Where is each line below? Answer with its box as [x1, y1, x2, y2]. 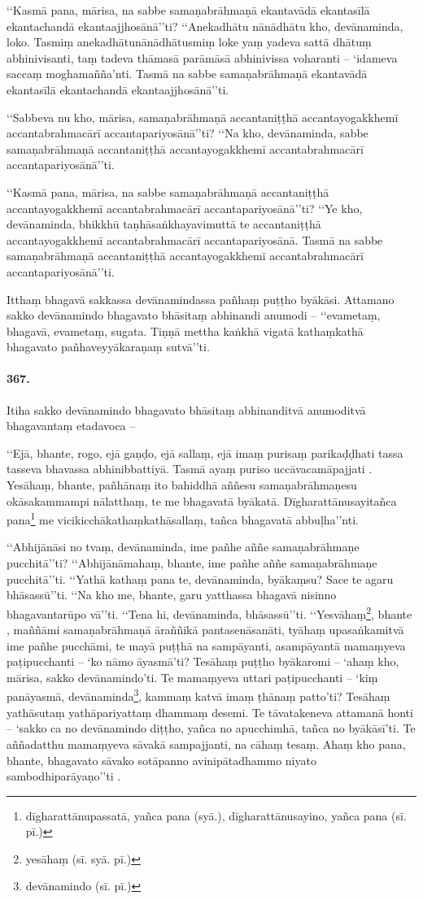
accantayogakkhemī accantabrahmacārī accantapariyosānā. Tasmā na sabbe [7, 231, 383, 248]
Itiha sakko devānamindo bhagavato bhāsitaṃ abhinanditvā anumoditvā [7, 401, 366, 418]
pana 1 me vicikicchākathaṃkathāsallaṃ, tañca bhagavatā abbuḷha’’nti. [7, 509, 359, 528]
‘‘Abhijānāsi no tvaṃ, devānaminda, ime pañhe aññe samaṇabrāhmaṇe [7, 538, 360, 555]
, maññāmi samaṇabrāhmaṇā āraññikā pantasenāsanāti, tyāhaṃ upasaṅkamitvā [7, 621, 404, 638]
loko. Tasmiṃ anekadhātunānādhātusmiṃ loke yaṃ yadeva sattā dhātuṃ [7, 33, 372, 50]
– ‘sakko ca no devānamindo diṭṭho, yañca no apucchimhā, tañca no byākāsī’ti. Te [7, 720, 416, 737]
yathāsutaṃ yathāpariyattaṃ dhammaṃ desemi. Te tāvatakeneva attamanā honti [7, 703, 413, 720]
